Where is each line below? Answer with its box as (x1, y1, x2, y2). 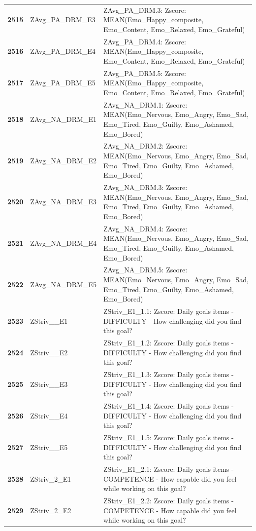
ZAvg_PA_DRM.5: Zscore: (103, 68, 186, 78)
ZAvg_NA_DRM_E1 (30, 114, 96, 124)
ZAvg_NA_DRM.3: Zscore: (103, 182, 188, 192)
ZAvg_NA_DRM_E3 (30, 196, 96, 207)
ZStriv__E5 (30, 442, 68, 452)
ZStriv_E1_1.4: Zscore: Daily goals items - (103, 401, 234, 411)
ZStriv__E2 (30, 347, 68, 357)
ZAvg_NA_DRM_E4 (30, 238, 96, 248)
